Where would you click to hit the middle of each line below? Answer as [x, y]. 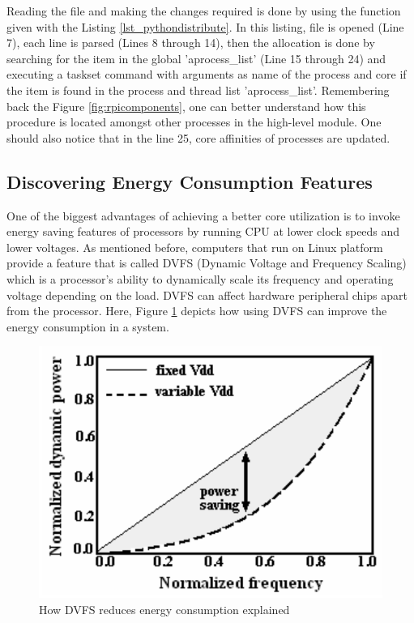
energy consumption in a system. [88, 326]
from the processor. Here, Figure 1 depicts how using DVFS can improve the [197, 311]
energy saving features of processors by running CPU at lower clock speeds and [203, 231]
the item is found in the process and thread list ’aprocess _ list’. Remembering [198, 90]
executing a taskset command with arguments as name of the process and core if [207, 74]
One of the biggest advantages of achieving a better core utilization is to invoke [203, 215]
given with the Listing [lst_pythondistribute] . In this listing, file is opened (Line [205, 26]
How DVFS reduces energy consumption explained [164, 609]
